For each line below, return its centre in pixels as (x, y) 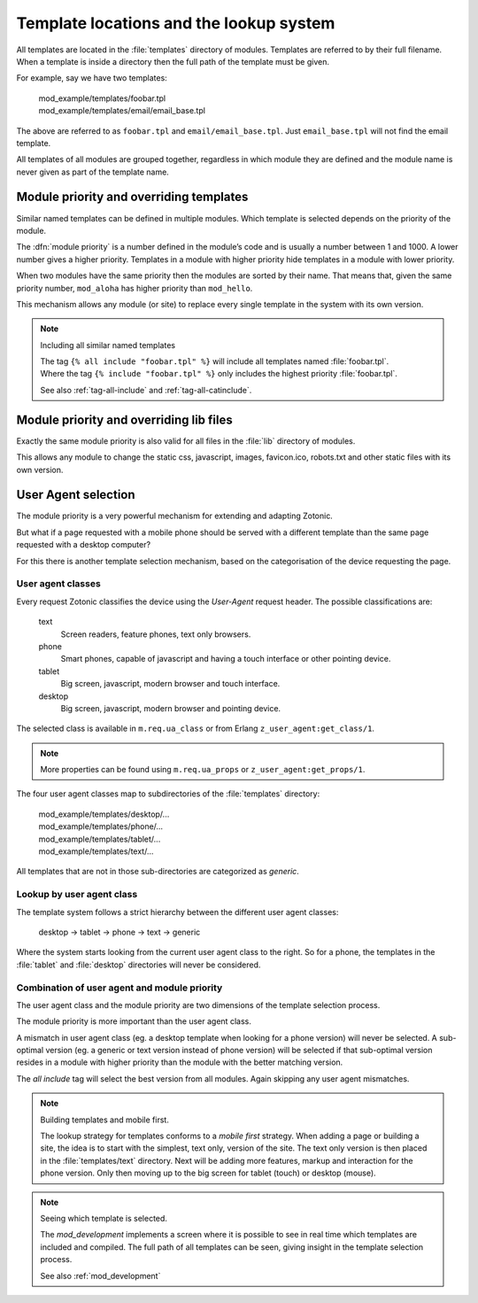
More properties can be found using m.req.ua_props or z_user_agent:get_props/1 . (203, 770)
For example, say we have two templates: (92, 78)
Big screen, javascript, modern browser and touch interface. (170, 684)
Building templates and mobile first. (105, 1120)
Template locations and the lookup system (176, 23)
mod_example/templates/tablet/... (100, 839)
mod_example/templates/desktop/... (104, 814)
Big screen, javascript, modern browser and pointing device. (171, 708)
